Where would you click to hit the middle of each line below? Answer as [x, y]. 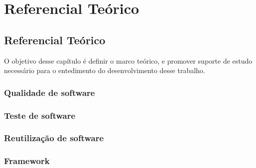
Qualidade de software [50, 92]
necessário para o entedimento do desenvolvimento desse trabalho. [105, 70]
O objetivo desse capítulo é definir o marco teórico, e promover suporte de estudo [128, 60]
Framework [27, 161]
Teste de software [40, 115]
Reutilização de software [54, 138]
